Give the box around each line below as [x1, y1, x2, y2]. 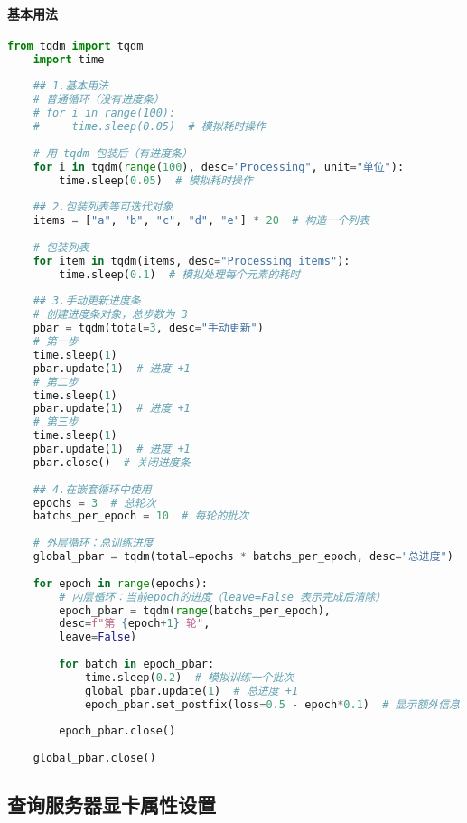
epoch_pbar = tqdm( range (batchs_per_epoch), [59, 603, 331, 617]
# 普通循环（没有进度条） [33, 93, 164, 107]
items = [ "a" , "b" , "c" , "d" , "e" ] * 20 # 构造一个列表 [33, 214, 369, 228]
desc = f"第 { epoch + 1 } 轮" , [59, 617, 210, 631]
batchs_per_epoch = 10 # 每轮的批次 [33, 510, 249, 523]
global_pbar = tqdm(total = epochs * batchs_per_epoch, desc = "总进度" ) [33, 550, 453, 564]
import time [33, 52, 105, 66]
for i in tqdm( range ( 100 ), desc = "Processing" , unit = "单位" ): [33, 160, 405, 173]
